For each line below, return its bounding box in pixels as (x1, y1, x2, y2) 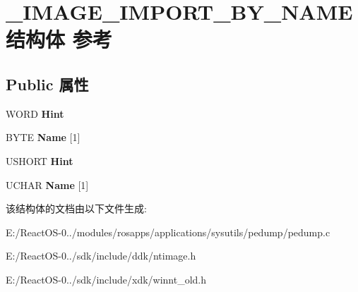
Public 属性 (6, 73, 89, 95)
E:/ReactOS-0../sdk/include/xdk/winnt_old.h (6, 272, 207, 286)
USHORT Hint (6, 153, 73, 168)
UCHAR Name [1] (6, 177, 89, 192)
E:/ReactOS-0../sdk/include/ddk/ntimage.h (6, 248, 196, 263)
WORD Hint (6, 106, 64, 121)
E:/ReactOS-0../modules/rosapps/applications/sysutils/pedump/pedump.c (6, 224, 330, 239)
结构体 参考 (6, 25, 112, 54)
